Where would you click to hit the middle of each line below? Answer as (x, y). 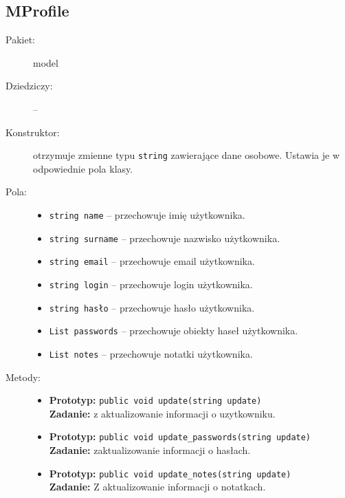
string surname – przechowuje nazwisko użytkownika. (165, 238)
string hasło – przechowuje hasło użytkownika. (152, 307)
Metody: (23, 377)
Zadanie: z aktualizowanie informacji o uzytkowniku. (162, 413)
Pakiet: (20, 40)
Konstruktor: (33, 132)
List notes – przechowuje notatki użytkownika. (151, 353)
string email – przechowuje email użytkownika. (152, 261)
